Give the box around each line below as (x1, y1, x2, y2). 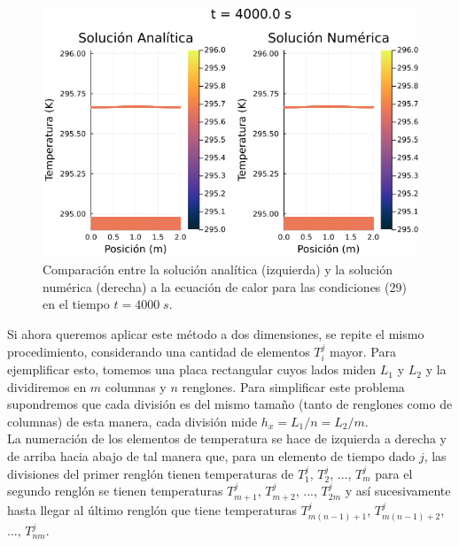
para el (375, 464, 413, 482)
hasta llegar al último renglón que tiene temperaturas (7, 500, 297, 519)
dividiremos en (7, 377, 87, 396)
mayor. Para (330, 342, 396, 360)
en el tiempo (43, 295, 110, 313)
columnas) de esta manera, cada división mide (7, 411, 258, 430)
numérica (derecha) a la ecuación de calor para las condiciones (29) (43, 277, 407, 296)
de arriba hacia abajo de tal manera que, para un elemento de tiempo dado (7, 447, 416, 465)
